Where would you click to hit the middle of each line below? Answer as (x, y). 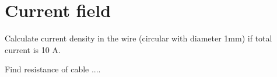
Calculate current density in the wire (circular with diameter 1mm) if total (138, 38)
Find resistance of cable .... (53, 69)
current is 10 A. (33, 49)
